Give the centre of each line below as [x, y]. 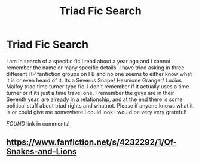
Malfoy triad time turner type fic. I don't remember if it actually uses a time [98, 86]
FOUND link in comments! [38, 123]
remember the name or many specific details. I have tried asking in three [95, 68]
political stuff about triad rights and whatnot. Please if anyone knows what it [99, 105]
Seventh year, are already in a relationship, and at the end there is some [94, 99]
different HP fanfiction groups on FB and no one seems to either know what [99, 74]
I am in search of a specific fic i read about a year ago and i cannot [88, 61]
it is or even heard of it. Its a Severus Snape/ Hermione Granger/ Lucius [94, 80]
